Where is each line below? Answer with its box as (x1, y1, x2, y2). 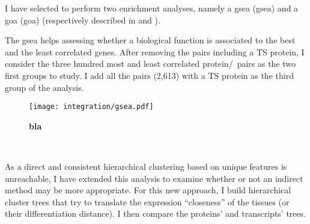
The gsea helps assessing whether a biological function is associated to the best (5, 34, 296, 46)
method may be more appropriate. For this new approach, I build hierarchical (5, 184, 291, 196)
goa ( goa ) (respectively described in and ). (5, 13, 160, 26)
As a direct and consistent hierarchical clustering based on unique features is (5, 160, 287, 172)
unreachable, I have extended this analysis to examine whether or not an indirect (5, 172, 303, 184)
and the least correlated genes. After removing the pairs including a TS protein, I (5, 45, 305, 58)
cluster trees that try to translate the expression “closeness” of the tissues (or (5, 195, 290, 208)
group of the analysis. (5, 81, 84, 93)
